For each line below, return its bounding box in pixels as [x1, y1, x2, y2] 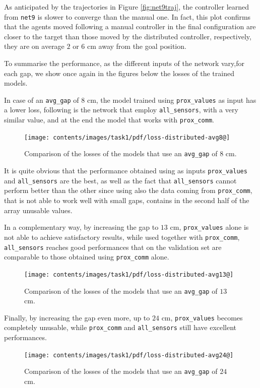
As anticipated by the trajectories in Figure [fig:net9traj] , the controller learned [4, 2, 249, 12]
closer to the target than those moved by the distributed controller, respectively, [4, 31, 251, 41]
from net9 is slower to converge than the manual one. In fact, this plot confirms [4, 11, 251, 22]
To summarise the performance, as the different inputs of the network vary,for [4, 58, 244, 69]
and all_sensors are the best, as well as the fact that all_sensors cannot [4, 175, 237, 185]
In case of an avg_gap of [4, 94, 79, 105]
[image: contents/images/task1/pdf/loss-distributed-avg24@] [24, 351, 234, 359]
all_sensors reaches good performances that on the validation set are [4, 241, 222, 252]
